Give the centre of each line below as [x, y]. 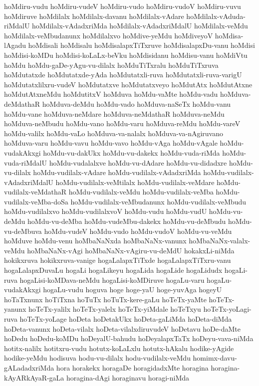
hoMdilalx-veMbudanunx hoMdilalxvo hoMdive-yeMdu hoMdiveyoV [109, 35]
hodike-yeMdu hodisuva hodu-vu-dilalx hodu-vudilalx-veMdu [97, 358]
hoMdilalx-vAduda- [216, 16]
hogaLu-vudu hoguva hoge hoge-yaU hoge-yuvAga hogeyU [132, 289]
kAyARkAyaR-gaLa [34, 377]
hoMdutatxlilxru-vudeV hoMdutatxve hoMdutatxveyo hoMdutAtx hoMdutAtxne [128, 84]
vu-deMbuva [23, 231]
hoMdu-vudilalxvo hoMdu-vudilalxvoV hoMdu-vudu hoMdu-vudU [106, 211]
